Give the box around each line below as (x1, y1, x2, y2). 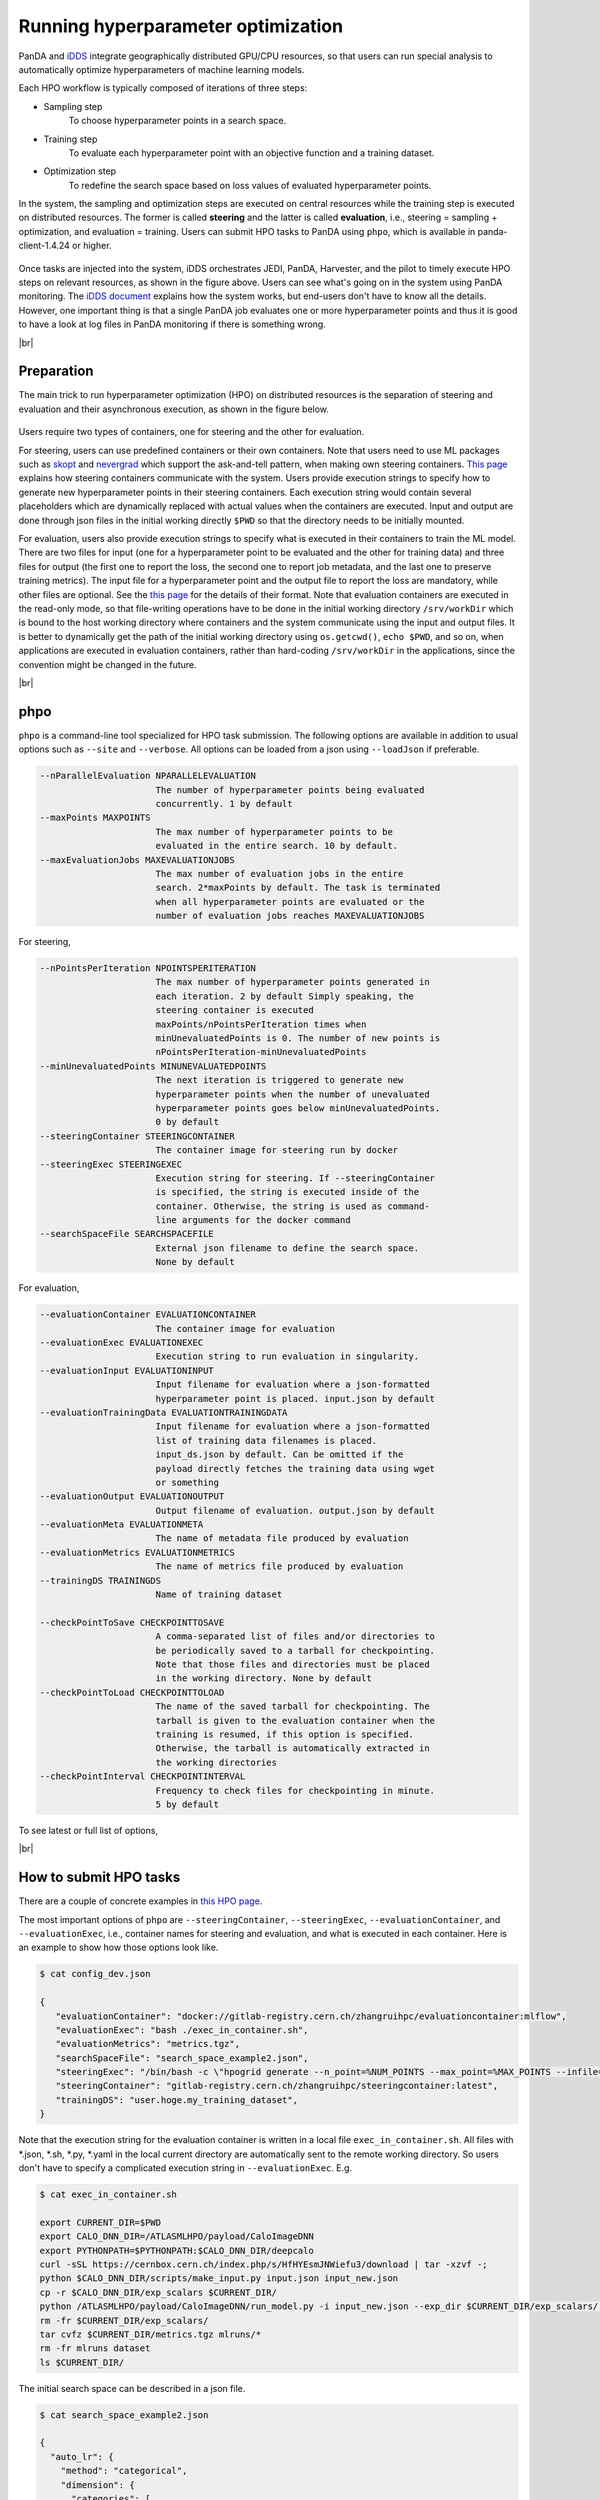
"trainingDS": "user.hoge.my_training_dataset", (55, 2094, 299, 2105)
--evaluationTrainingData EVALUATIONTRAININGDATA (39, 1406, 288, 1418)
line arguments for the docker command (155, 1215, 351, 1226)
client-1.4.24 (18, 240, 70, 252)
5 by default (155, 1798, 220, 1810)
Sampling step (43, 100, 103, 112)
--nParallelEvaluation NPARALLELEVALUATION (39, 770, 257, 782)
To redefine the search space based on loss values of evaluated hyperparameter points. (68, 179, 432, 191)
